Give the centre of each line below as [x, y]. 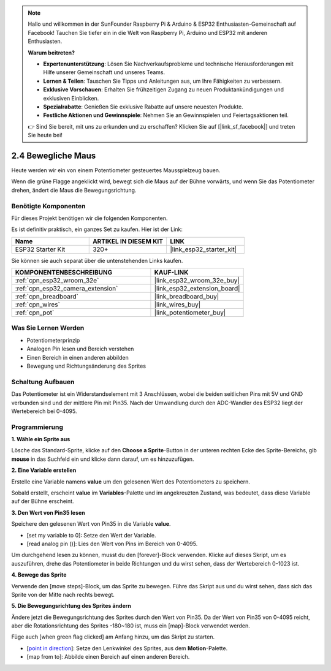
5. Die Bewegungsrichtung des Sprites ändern [71, 606]
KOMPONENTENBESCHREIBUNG [64, 273]
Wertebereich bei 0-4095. [44, 411]
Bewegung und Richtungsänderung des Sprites [86, 366]
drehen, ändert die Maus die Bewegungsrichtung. [74, 190]
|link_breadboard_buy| [187, 297]
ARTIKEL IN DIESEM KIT [128, 241]
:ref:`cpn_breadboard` [47, 297]
